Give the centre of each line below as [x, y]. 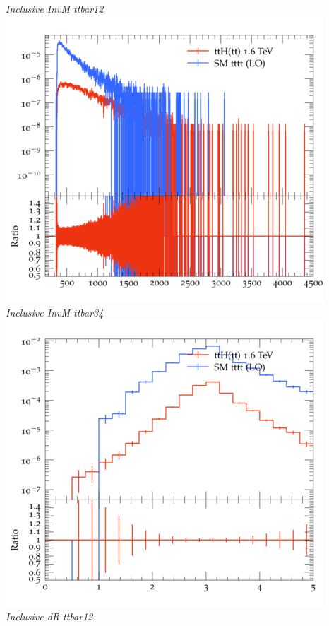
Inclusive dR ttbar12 [49, 616]
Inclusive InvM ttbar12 [55, 8]
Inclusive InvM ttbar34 [55, 313]
